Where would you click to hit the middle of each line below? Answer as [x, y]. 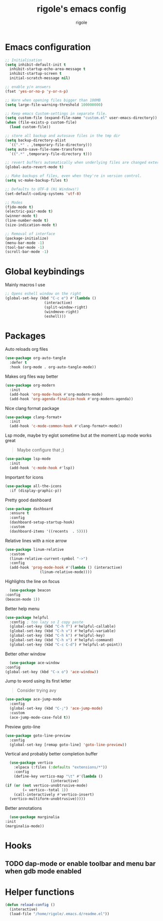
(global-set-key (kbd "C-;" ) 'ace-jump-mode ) [56, 708]
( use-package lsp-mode [28, 459]
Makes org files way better [32, 376]
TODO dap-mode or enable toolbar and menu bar [81, 863]
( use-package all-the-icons [33, 486]
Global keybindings [45, 271]
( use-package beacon [30, 590]
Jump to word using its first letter [38, 681]
